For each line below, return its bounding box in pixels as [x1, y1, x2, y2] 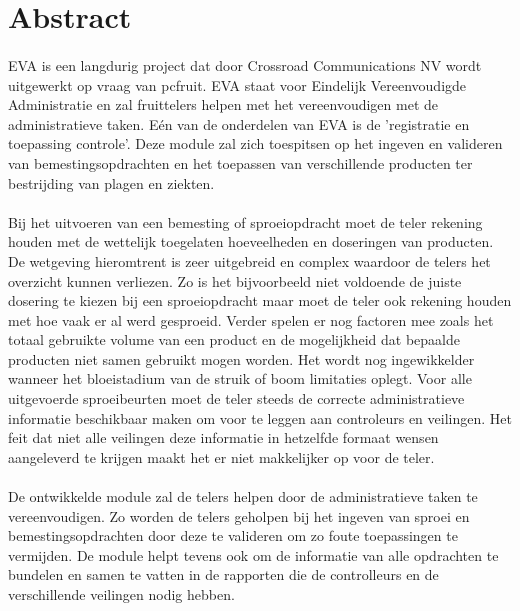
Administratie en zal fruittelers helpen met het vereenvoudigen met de [8, 94, 439, 115]
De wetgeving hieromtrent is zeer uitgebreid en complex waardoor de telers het [8, 250, 491, 271]
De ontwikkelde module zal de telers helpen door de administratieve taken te [8, 486, 478, 507]
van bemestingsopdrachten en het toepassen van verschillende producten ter [8, 152, 473, 173]
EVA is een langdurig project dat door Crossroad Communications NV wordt [8, 54, 482, 75]
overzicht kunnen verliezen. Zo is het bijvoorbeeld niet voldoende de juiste [8, 270, 462, 291]
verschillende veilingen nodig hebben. [8, 584, 235, 604]
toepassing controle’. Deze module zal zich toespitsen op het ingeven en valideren [8, 133, 503, 154]
